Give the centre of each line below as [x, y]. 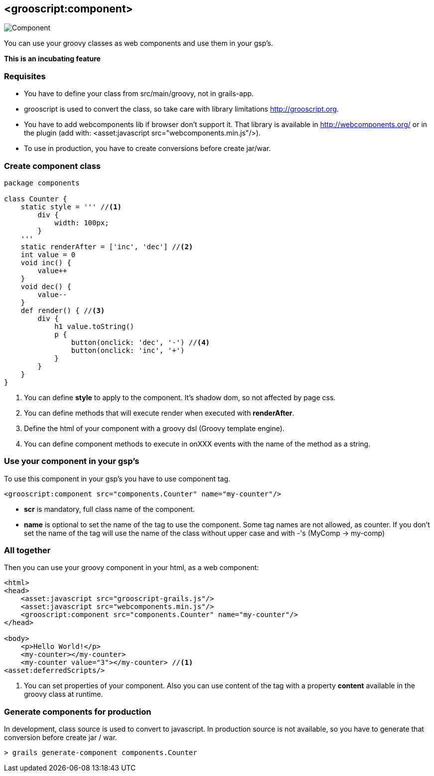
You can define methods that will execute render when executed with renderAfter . [159, 413]
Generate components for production [78, 711]
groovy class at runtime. [64, 694]
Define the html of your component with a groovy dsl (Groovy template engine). [154, 428]
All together [27, 550]
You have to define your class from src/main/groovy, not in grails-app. [139, 94]
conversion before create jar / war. [61, 738]
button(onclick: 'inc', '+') [128, 350]
